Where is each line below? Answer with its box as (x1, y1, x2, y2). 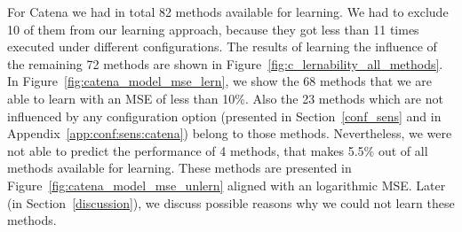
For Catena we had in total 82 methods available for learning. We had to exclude (7, 3, 449, 20)
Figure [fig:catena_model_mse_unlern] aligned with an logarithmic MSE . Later (7, 175, 446, 194)
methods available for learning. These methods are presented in (7, 159, 352, 177)
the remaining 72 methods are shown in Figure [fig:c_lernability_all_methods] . (7, 54, 443, 73)
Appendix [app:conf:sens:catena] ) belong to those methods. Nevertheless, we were (7, 124, 452, 143)
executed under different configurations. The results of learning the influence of (7, 37, 437, 56)
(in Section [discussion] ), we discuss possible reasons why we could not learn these (7, 193, 455, 212)
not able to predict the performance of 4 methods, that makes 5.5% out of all (7, 141, 428, 159)
